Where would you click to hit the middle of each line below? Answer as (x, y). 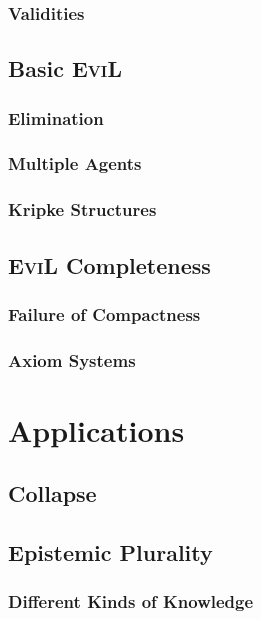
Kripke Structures (82, 209)
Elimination (56, 117)
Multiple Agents (75, 163)
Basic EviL (65, 68)
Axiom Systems (72, 359)
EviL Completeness (109, 264)
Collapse (52, 493)
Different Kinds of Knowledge (131, 601)
